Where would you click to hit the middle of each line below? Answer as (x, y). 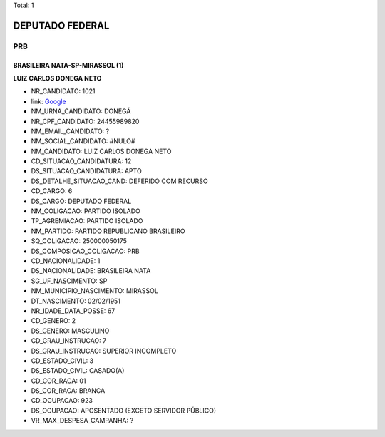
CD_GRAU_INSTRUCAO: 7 (69, 341)
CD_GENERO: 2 (53, 321)
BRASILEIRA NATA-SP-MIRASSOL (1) (68, 65)
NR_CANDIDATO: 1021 (63, 91)
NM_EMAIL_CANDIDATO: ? (70, 131)
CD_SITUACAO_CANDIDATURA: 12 (81, 161)
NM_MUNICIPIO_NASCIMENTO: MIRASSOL (94, 291)
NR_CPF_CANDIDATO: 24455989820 (85, 121)
